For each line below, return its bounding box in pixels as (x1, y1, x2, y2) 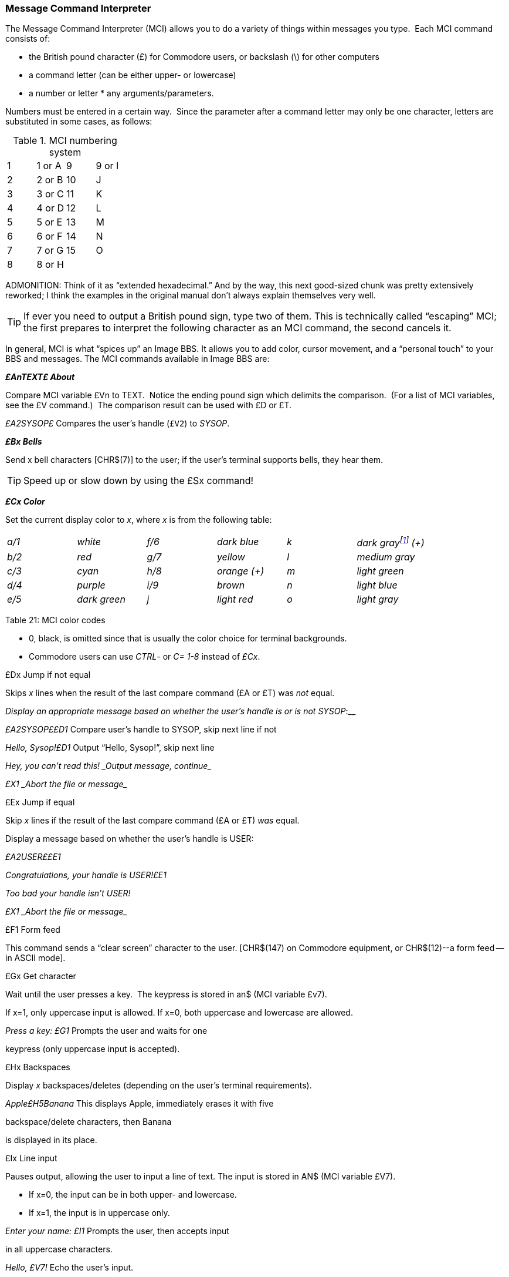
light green (357, 564, 404, 577)
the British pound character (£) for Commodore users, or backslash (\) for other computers (29, 52, 379, 62)
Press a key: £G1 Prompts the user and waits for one (5, 1025, 208, 1036)
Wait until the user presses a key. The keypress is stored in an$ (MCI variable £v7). (5, 989, 327, 999)
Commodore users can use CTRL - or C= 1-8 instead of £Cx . (29, 651, 260, 661)
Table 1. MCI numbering (13, 135, 117, 147)
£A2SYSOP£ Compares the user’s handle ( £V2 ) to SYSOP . (5, 418, 230, 429)
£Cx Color (5, 496, 45, 507)
